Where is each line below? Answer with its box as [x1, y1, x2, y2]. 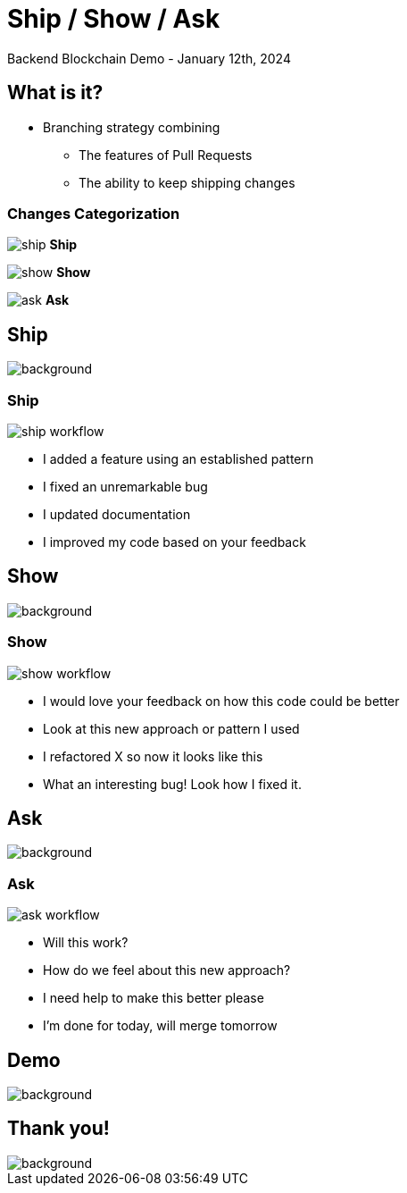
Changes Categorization [7, 204, 180, 223]
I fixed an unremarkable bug [43, 478, 208, 494]
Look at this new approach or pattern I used [43, 720, 300, 736]
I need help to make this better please [43, 990, 264, 1006]
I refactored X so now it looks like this [43, 748, 263, 764]
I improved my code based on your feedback [43, 533, 306, 550]
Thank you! [7, 1117, 110, 1140]
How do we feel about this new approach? [43, 962, 291, 979]
